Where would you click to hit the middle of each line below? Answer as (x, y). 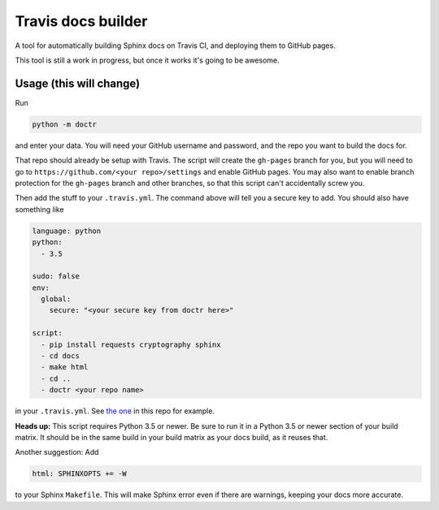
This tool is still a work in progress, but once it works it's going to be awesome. (147, 60)
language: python (67, 231)
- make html (65, 367)
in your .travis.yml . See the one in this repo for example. (115, 411)
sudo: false (56, 277)
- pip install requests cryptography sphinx (131, 344)
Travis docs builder (81, 21)
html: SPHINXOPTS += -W (80, 474)
